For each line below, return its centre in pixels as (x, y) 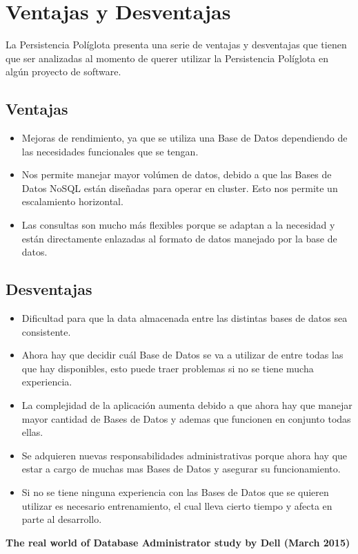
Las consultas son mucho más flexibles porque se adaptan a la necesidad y (178, 225)
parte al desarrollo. (62, 519)
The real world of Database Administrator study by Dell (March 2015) (178, 542)
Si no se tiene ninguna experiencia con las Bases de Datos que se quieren (175, 492)
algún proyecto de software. (63, 71)
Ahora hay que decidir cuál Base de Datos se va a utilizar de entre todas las (182, 355)
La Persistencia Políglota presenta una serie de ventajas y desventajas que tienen (176, 45)
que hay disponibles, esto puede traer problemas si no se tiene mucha (168, 368)
